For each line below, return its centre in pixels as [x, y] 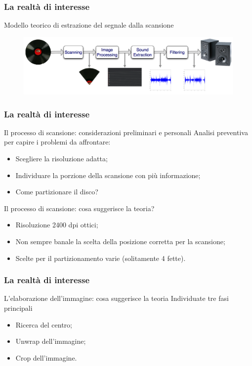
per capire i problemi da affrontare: [57, 142]
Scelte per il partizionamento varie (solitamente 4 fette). [101, 258]
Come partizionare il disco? [57, 192]
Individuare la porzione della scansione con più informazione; [108, 175]
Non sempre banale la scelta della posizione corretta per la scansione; [120, 241]
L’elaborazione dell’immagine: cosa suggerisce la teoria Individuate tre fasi [116, 298]
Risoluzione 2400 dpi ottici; [57, 225]
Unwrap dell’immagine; [51, 341]
